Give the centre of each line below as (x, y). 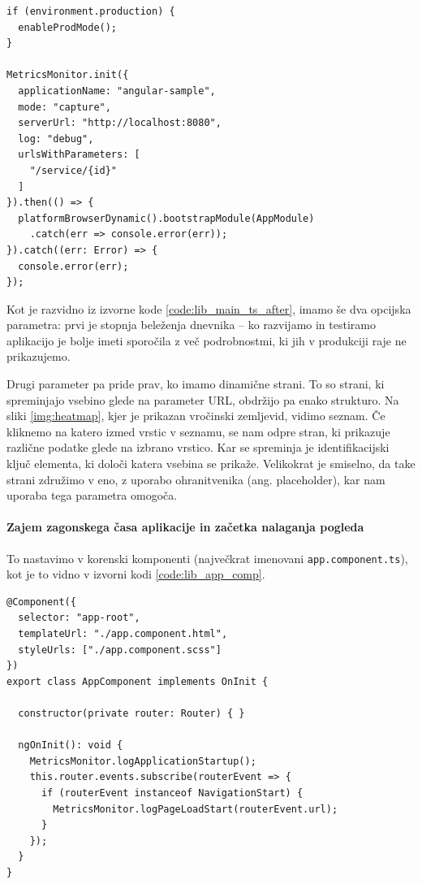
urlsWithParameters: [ (79, 155)
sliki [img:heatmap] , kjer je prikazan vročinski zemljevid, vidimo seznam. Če (196, 416)
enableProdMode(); (68, 27)
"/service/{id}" (73, 170)
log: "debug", (56, 139)
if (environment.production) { (91, 11)
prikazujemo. (39, 356)
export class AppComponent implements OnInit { (138, 681)
